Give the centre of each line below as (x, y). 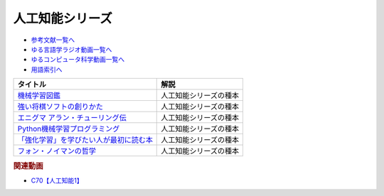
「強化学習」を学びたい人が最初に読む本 (85, 140)
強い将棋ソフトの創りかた (60, 107)
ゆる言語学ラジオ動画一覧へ (71, 49)
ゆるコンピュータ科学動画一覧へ (78, 60)
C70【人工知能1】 (57, 180)
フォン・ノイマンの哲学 (57, 151)
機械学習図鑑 (39, 96)
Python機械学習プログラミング (69, 129)
